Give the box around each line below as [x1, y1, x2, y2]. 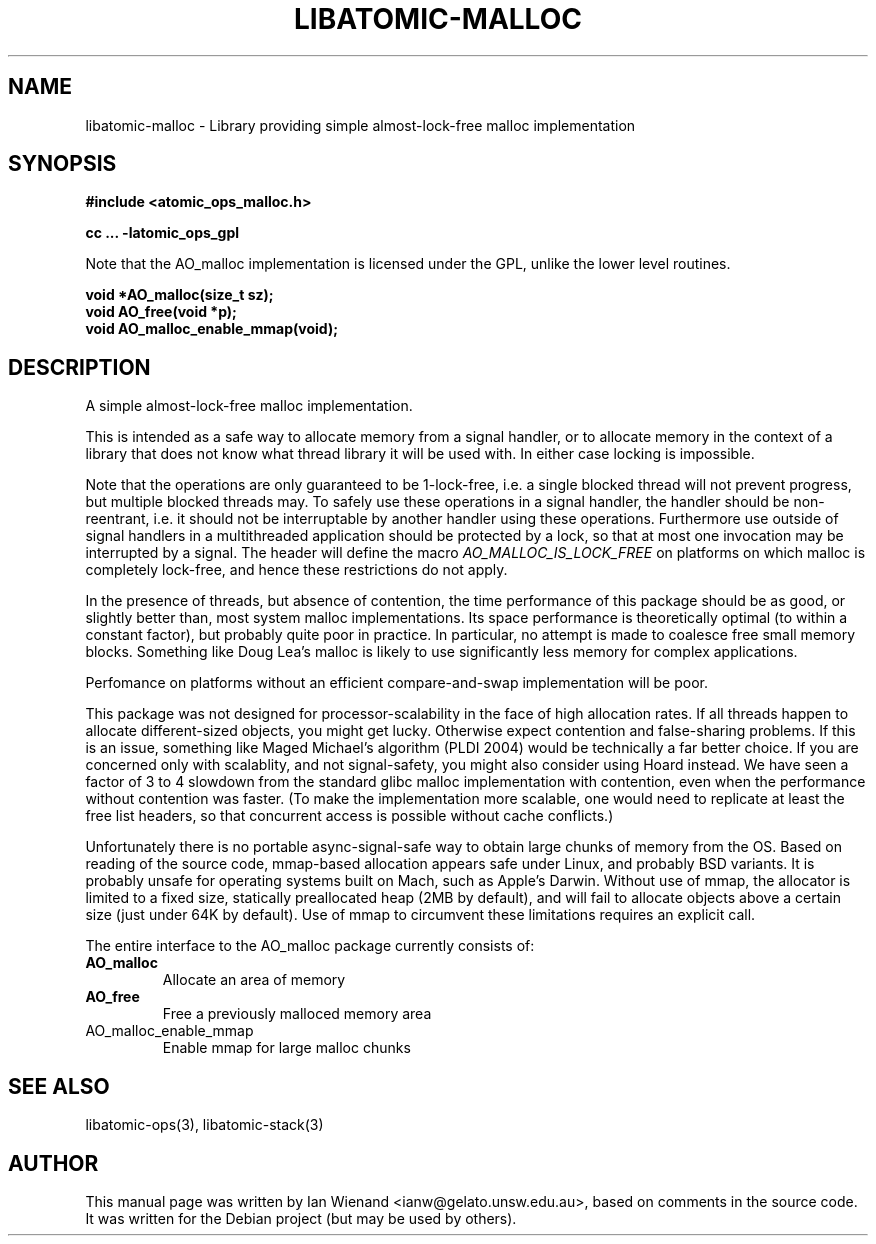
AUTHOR [8, 1150, 99, 1176]
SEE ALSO [8, 1073, 110, 1099]
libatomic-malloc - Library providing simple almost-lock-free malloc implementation [85, 116, 636, 134]
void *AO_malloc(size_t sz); [85, 286, 274, 304]
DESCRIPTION [8, 354, 151, 380]
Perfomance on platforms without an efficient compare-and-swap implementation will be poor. [85, 674, 708, 692]
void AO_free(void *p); [85, 303, 237, 321]
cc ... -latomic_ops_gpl [85, 224, 239, 242]
